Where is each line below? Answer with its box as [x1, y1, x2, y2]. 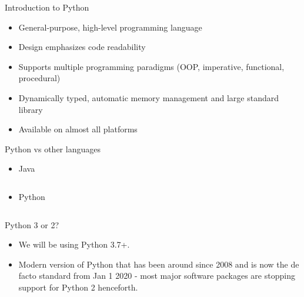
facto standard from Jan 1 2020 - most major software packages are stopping [18, 269, 295, 282]
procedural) [18, 72, 61, 84]
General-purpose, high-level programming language [18, 21, 202, 33]
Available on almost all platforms [18, 123, 138, 135]
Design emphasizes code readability [18, 41, 146, 53]
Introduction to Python [5, 1, 89, 13]
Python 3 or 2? [5, 218, 59, 231]
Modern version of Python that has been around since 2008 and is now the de [18, 258, 299, 270]
